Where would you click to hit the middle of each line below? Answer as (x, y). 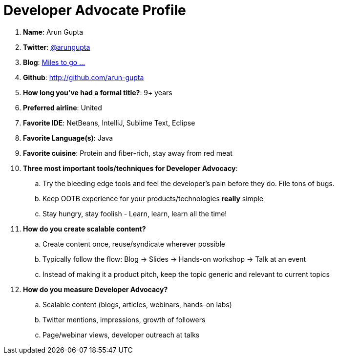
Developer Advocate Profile (95, 10)
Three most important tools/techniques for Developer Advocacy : (130, 168)
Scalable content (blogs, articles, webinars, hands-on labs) (137, 304)
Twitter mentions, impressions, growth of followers (124, 319)
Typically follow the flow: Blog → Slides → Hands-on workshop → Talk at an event (174, 259)
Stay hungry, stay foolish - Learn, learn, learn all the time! (135, 213)
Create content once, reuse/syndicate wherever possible (134, 244)
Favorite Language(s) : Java (68, 138)
